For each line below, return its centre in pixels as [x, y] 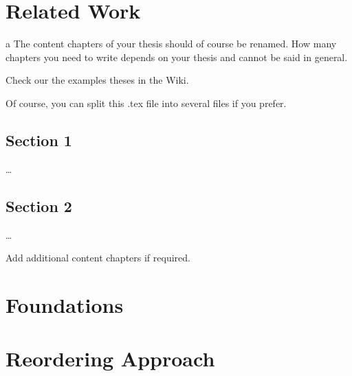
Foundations [65, 304]
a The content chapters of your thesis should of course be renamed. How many [171, 44]
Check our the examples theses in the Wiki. [97, 80]
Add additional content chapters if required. [98, 258]
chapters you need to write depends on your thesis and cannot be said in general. [177, 57]
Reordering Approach [110, 359]
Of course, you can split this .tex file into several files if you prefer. [146, 103]
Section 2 [39, 205]
